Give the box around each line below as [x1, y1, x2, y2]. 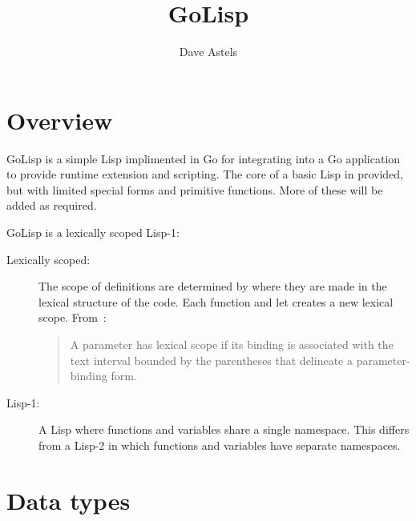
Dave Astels [179, 43, 238, 60]
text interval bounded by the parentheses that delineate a [70, 351, 353, 368]
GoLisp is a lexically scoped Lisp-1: [6, 224, 180, 241]
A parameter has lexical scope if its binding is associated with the [70, 336, 394, 352]
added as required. [6, 197, 97, 214]
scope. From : [38, 309, 107, 326]
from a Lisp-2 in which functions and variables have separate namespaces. [38, 436, 401, 453]
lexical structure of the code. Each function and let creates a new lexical [38, 293, 394, 310]
